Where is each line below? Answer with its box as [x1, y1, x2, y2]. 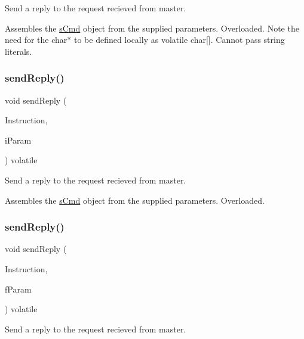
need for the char [5, 33, 67, 46]
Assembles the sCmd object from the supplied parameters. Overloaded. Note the [5, 21, 299, 34]
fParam [5, 282, 32, 295]
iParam [5, 133, 32, 146]
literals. [5, 45, 32, 57]
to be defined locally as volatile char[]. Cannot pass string [73, 33, 285, 46]
